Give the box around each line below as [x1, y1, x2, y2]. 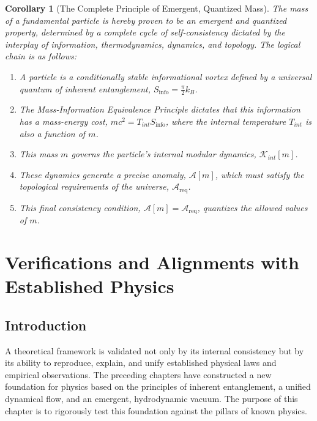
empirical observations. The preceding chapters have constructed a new [5, 368, 272, 381]
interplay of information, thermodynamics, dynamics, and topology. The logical [5, 37, 300, 50]
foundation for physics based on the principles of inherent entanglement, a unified [5, 380, 311, 393]
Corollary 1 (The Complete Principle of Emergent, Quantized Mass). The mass [5, 2, 308, 14]
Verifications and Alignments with [5, 250, 299, 275]
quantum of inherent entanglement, [19, 82, 151, 95]
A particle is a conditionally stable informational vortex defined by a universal [19, 70, 312, 83]
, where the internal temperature [165, 114, 286, 127]
